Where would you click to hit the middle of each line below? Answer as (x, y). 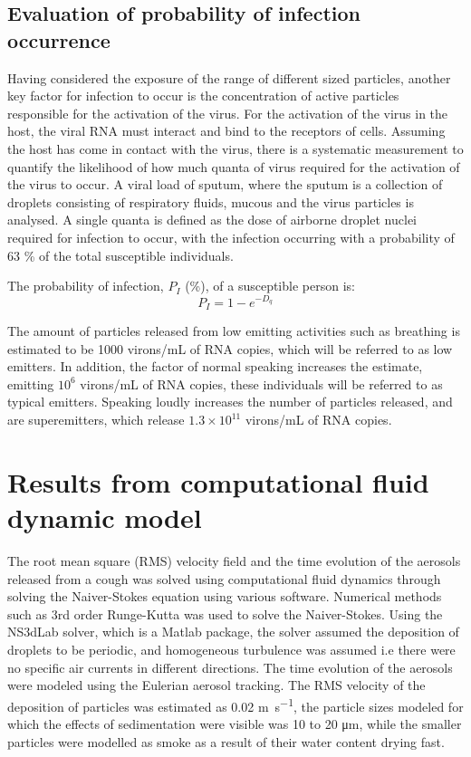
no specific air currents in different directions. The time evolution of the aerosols (230, 667)
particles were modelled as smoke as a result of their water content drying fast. (226, 741)
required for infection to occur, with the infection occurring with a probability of (231, 237)
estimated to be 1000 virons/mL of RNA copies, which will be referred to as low (230, 348)
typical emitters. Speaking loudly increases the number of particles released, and (230, 402)
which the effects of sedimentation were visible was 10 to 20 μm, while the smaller (235, 723)
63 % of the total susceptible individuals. (120, 255)
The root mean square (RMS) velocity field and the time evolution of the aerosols (234, 560)
